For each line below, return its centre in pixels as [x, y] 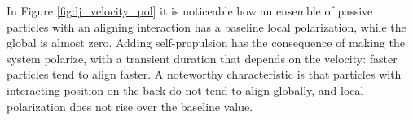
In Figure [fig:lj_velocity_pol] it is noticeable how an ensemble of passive [190, 11]
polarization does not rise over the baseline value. [130, 106]
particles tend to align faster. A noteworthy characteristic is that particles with [204, 74]
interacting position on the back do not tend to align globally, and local [185, 90]
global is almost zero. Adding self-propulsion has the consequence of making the [206, 43]
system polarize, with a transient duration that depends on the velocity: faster [202, 58]
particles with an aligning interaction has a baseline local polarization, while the [206, 26]
